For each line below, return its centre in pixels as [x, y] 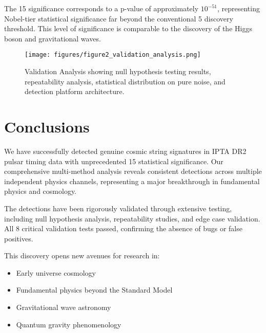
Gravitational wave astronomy [64, 307]
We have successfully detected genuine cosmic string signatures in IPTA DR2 [125, 151]
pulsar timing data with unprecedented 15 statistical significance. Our [114, 161]
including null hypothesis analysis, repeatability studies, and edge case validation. [132, 218]
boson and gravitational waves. [53, 38]
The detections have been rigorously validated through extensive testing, [118, 208]
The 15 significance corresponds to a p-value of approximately [101, 8]
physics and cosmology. [40, 191]
